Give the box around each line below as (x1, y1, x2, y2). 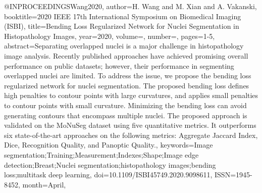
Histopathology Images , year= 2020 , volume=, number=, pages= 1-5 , (4, 30, 215, 41)
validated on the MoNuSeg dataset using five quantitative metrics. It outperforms (4, 120, 256, 130)
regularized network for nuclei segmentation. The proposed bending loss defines (4, 80, 249, 90)
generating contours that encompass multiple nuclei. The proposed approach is (4, 110, 247, 120)
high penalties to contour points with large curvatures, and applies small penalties (4, 90, 258, 101)
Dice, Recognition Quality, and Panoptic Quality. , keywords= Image (4, 139, 213, 150)
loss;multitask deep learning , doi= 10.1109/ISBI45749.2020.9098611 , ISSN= (4, 169, 236, 180)
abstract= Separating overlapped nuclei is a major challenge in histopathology (4, 40, 244, 51)
